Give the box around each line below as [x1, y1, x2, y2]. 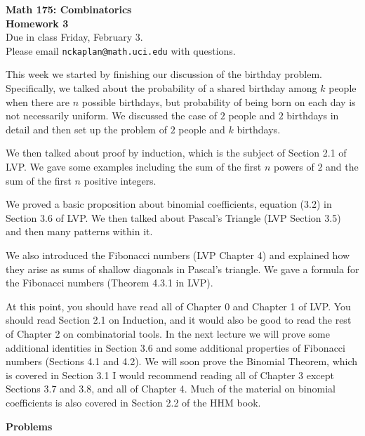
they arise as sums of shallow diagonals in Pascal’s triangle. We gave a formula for [6, 261, 359, 276]
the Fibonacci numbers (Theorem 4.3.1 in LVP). [6, 275, 213, 290]
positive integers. [84, 173, 157, 187]
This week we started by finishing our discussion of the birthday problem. [6, 67, 322, 81]
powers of [274, 159, 314, 173]
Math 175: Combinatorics [6, 2, 132, 16]
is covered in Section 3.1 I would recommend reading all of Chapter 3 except [6, 367, 335, 382]
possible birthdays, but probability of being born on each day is [81, 94, 356, 109]
